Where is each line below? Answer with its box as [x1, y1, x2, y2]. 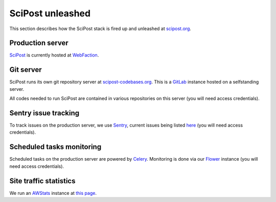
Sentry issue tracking [9, 109, 80, 117]
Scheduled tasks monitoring [9, 143, 102, 151]
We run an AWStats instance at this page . [9, 190, 97, 196]
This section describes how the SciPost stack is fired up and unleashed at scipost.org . [9, 26, 192, 32]
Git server [9, 65, 42, 74]
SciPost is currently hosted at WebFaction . [9, 52, 99, 58]
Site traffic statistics [9, 176, 76, 185]
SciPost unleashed [9, 8, 91, 19]
